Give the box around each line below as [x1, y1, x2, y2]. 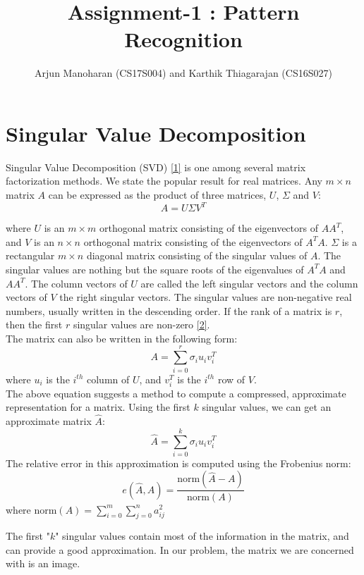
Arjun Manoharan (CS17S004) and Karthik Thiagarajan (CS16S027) [35, 66, 332, 80]
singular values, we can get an [202, 400, 332, 414]
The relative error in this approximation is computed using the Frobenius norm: [6, 455, 351, 470]
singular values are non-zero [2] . [73, 317, 210, 332]
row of [217, 371, 245, 386]
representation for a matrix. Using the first [6, 400, 190, 414]
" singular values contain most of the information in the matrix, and [55, 528, 349, 543]
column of [87, 371, 130, 386]
